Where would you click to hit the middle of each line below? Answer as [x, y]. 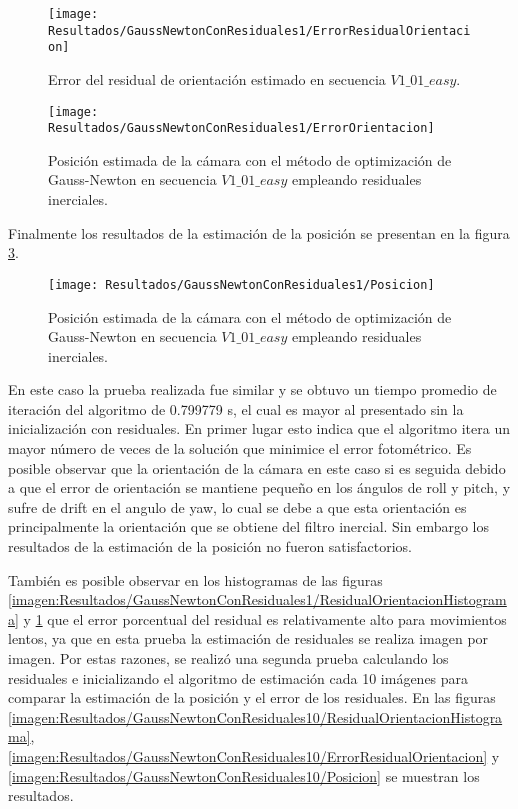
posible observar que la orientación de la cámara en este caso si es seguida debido [257, 467]
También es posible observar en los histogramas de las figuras [195, 579]
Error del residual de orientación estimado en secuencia [217, 78]
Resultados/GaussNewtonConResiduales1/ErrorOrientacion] [241, 128]
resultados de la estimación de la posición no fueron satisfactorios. [210, 546]
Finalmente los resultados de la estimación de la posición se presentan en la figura [259, 232]
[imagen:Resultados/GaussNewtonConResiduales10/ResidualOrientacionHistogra [255, 716]
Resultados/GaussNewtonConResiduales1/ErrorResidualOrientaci [259, 30]
